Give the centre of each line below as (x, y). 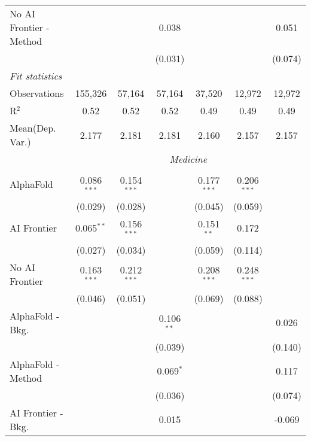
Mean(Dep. (33, 128)
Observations (37, 93)
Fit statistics (36, 76)
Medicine (188, 159)
